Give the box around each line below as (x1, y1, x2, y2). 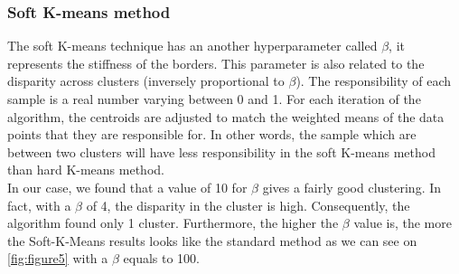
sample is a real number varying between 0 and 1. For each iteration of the (7, 90, 421, 108)
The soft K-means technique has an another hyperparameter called (7, 36, 378, 55)
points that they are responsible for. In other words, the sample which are (7, 125, 417, 144)
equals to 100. (123, 249, 201, 268)
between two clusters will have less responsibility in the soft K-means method (7, 142, 436, 161)
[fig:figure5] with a (7, 249, 108, 268)
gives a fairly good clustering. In (262, 177, 442, 196)
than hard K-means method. (7, 160, 164, 179)
